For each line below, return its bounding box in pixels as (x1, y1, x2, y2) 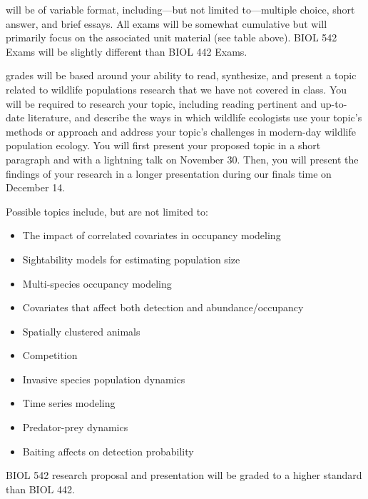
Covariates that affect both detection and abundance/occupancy (22, 300, 304, 315)
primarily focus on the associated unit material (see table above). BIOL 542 (6, 30, 337, 45)
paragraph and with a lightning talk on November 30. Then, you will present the (6, 151, 359, 166)
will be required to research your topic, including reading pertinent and (6, 96, 317, 111)
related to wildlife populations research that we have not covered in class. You (6, 81, 347, 96)
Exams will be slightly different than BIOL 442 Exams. (6, 44, 247, 59)
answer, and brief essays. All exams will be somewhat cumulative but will (6, 16, 327, 31)
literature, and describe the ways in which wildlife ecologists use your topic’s (28, 110, 362, 125)
